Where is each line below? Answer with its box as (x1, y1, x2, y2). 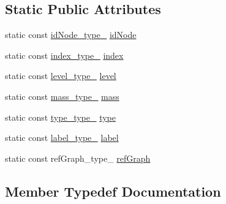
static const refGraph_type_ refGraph (5, 151, 151, 164)
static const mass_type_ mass (5, 89, 119, 102)
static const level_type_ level (5, 69, 116, 82)
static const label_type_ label (5, 131, 119, 144)
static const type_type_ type (5, 110, 116, 123)
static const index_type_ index (5, 48, 124, 61)
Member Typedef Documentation (5, 181, 221, 200)
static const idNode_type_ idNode (5, 28, 137, 41)
